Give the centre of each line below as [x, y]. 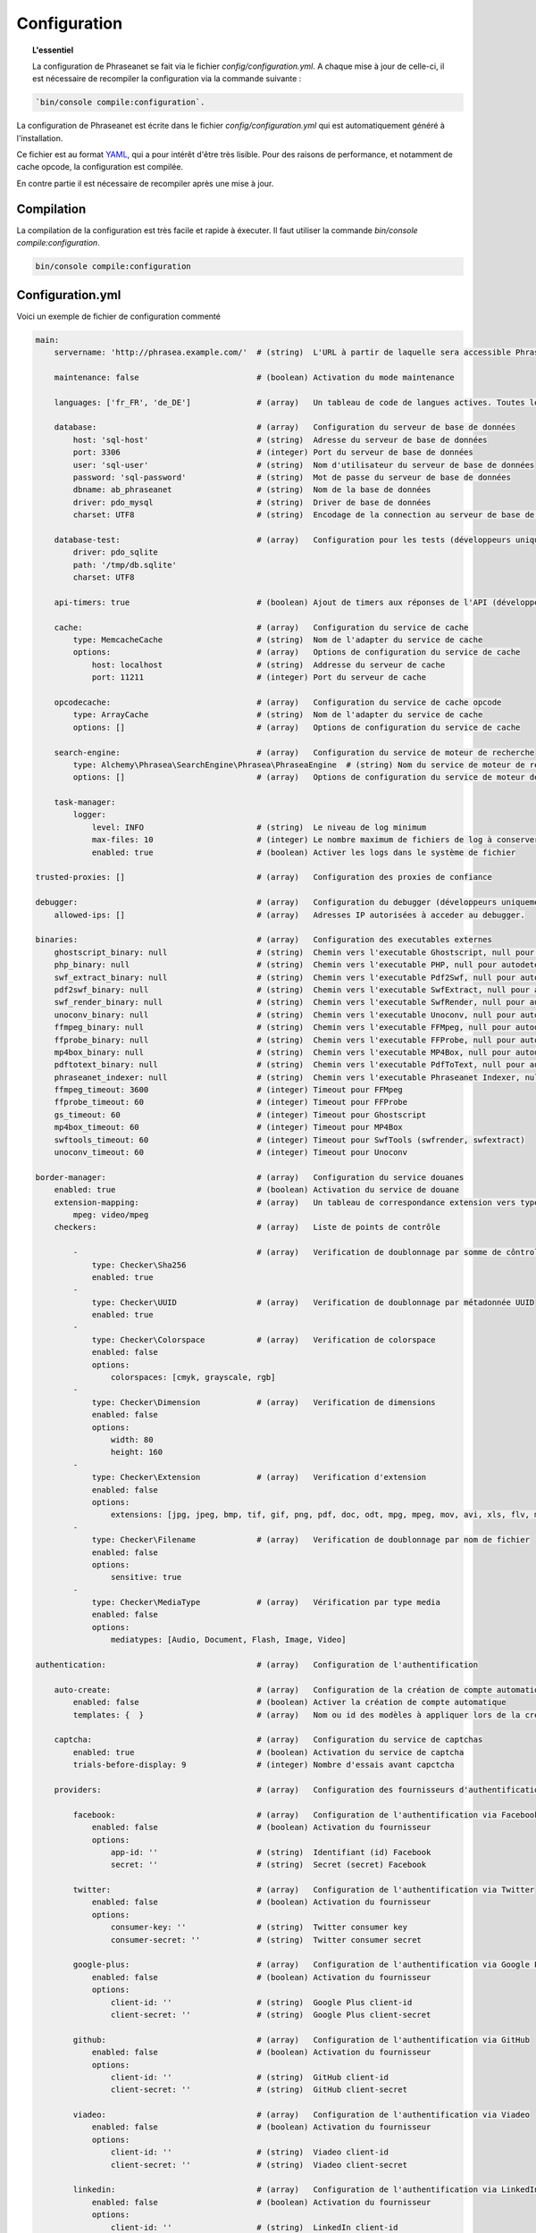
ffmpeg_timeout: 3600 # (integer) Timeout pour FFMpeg [229, 1090]
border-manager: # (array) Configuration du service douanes [250, 1177]
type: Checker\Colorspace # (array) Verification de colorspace [264, 1339]
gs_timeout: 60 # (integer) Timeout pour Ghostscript [240, 1115]
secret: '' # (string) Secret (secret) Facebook [268, 1865]
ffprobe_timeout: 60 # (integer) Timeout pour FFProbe [231, 1102]
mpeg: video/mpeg [111, 1214]
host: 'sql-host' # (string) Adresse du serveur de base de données [280, 439]
